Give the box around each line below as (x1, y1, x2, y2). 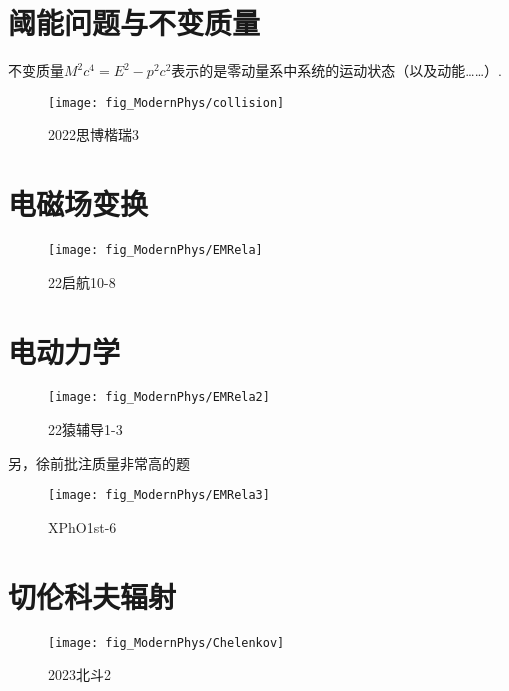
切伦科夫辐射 (8, 575, 177, 616)
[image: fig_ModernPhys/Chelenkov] (48, 635, 285, 650)
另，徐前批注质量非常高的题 (8, 452, 190, 473)
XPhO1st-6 (48, 516, 117, 537)
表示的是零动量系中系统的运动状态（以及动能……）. (171, 60, 502, 81)
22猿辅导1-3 (48, 419, 123, 440)
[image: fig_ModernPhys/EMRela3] (48, 488, 270, 503)
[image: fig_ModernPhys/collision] (48, 95, 285, 110)
